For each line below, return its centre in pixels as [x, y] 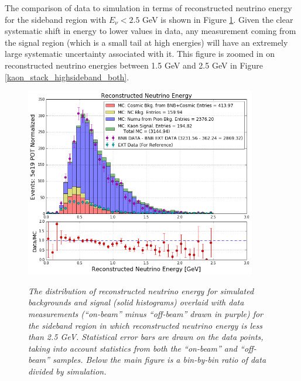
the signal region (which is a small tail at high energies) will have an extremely [146, 42]
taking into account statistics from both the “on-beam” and [133, 348]
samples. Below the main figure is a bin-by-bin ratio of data [159, 360]
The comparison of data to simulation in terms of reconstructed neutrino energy [148, 8]
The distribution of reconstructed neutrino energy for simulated [141, 290]
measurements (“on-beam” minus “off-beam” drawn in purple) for [146, 313]
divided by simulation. [67, 371]
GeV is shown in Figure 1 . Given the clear [218, 19]
